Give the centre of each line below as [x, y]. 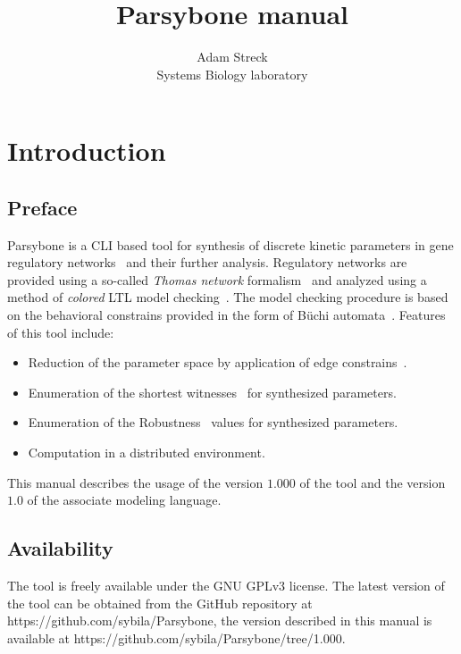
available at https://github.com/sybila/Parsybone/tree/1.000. [176, 637]
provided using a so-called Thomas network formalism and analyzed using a [217, 279]
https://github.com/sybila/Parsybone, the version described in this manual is [220, 620]
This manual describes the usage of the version [135, 482]
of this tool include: [61, 332]
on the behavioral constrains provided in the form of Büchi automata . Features [226, 315]
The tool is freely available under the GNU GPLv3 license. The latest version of [226, 586]
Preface [42, 207]
